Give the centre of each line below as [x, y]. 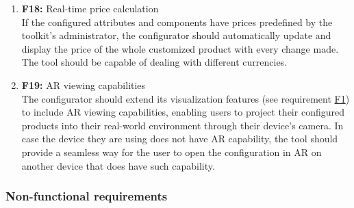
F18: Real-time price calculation [90, 8]
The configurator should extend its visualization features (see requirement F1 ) [186, 98]
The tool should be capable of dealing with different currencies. [154, 62]
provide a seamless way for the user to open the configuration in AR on [172, 152]
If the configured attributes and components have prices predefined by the [177, 22]
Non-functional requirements [87, 196]
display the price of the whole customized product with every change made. [180, 48]
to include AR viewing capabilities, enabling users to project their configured [183, 112]
